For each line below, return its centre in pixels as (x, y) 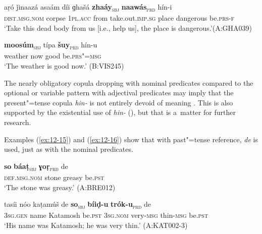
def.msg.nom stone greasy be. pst (54, 177)
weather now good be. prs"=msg (53, 56)
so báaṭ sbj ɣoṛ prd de (36, 166)
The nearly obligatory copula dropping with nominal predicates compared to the (129, 82)
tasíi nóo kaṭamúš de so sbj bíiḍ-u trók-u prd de (77, 204)
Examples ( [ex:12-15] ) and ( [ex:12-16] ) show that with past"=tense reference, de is (131, 139)
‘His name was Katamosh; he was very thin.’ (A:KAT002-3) (96, 225)
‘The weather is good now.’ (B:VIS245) (64, 66)
